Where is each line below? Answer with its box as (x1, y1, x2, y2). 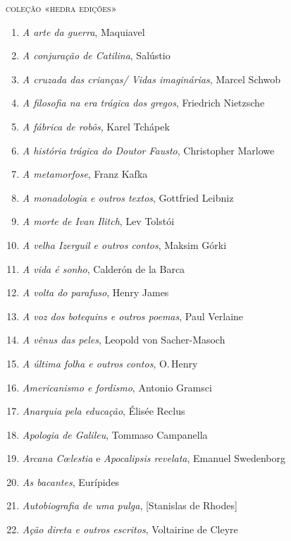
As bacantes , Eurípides (22, 474, 120, 489)
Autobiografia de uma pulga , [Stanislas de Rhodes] (22, 498, 237, 513)
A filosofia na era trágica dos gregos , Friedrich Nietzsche (22, 95, 265, 110)
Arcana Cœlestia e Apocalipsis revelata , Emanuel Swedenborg (22, 451, 285, 466)
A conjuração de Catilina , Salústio (22, 48, 171, 63)
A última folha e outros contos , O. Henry (22, 355, 198, 370)
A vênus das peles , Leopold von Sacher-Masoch (22, 332, 225, 347)
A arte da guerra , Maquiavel (22, 24, 145, 39)
